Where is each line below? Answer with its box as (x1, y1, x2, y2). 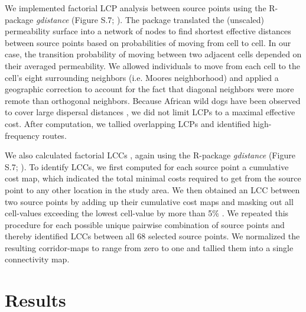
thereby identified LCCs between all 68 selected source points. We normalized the (5, 230, 300, 242)
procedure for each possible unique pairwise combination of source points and (5, 218, 285, 230)
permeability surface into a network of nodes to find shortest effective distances (5, 25, 291, 37)
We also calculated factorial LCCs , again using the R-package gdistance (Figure (5, 149, 295, 161)
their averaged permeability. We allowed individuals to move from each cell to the (5, 59, 300, 71)
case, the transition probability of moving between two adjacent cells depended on (5, 48, 302, 60)
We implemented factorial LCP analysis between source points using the (5, 2, 266, 14)
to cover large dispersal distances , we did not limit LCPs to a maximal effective (5, 106, 295, 118)
